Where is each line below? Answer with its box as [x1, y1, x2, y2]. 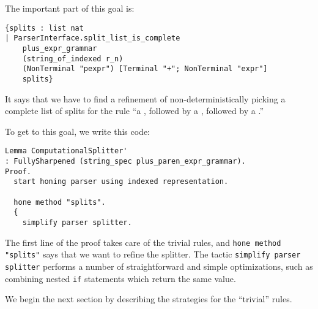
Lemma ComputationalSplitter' [5, 147, 128, 156]
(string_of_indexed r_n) [22, 54, 124, 63]
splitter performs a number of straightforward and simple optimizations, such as [5, 259, 313, 272]
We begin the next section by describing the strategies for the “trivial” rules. [5, 292, 292, 305]
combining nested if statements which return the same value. [5, 272, 236, 284]
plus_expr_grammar [22, 44, 97, 53]
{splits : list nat [5, 23, 84, 32]
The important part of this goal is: [5, 2, 135, 14]
